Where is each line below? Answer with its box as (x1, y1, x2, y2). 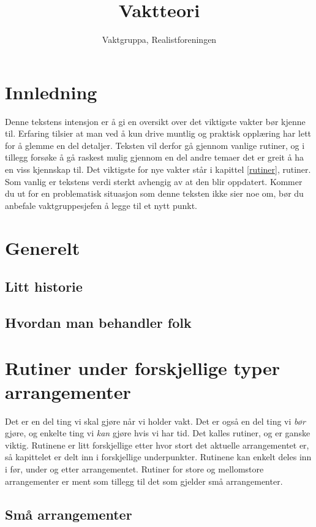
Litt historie (5, 277, 83, 296)
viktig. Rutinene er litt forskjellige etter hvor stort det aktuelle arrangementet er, (5, 438, 309, 451)
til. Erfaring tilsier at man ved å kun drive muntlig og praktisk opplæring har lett (5, 127, 312, 140)
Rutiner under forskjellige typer (5, 355, 280, 380)
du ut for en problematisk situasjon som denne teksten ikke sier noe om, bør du (5, 187, 304, 200)
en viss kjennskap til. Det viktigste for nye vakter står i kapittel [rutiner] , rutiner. (5, 163, 311, 176)
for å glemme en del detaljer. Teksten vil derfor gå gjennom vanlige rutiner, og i (5, 138, 305, 151)
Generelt (5, 235, 80, 260)
